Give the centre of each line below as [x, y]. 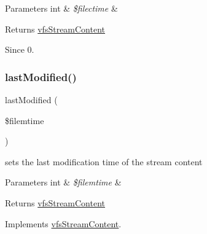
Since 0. [20, 49]
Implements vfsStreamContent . [63, 223]
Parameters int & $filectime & [61, 8]
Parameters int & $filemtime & [63, 182]
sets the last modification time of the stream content [104, 161]
